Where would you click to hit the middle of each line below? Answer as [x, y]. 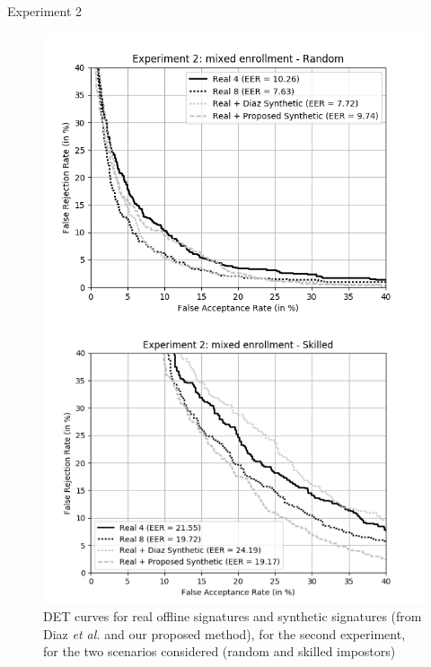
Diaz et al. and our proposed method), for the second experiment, [224, 633]
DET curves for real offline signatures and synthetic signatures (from [233, 616]
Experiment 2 [45, 11]
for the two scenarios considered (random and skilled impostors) [220, 651]
